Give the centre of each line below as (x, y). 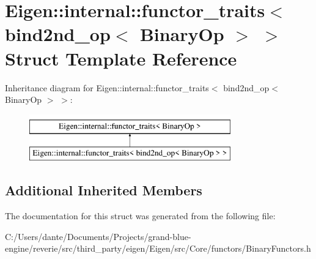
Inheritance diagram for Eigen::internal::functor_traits (107, 87)
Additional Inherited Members (104, 190)
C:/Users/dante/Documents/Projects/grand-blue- (98, 236)
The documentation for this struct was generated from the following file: (140, 216)
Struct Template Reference (121, 58)
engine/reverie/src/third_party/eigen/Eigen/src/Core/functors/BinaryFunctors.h (158, 248)
